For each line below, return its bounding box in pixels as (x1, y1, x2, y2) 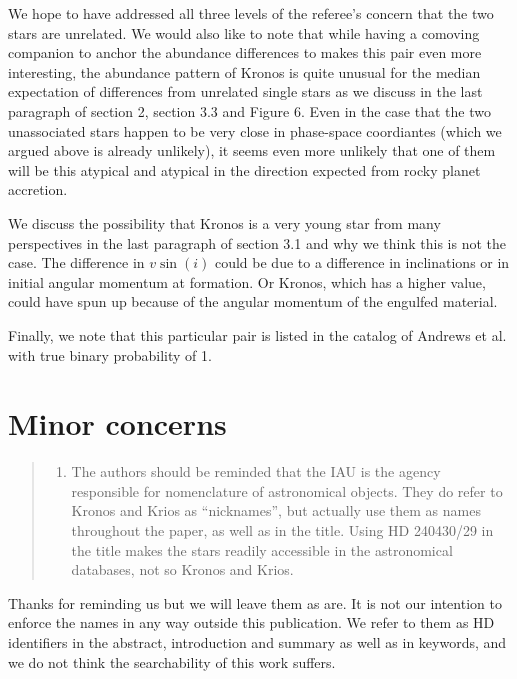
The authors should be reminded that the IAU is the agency (71, 461, 441, 482)
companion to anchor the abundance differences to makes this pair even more (8, 42, 482, 63)
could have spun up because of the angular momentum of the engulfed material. (8, 291, 498, 312)
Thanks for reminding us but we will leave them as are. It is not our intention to (8, 592, 502, 613)
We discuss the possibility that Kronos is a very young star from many (8, 212, 441, 233)
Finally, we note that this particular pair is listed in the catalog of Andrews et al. (8, 324, 507, 345)
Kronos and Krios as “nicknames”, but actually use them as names (71, 500, 481, 521)
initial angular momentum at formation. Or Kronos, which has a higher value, (8, 271, 486, 292)
